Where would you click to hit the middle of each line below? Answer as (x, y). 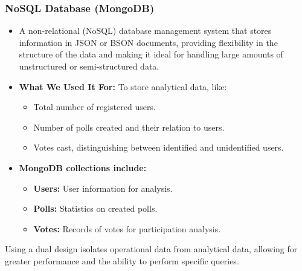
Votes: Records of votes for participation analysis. (127, 228)
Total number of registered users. (95, 107)
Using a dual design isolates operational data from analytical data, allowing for (151, 249)
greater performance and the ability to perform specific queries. (122, 260)
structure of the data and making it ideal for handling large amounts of (151, 54)
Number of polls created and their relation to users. (129, 127)
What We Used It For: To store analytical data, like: (123, 86)
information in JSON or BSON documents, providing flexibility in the (148, 42)
